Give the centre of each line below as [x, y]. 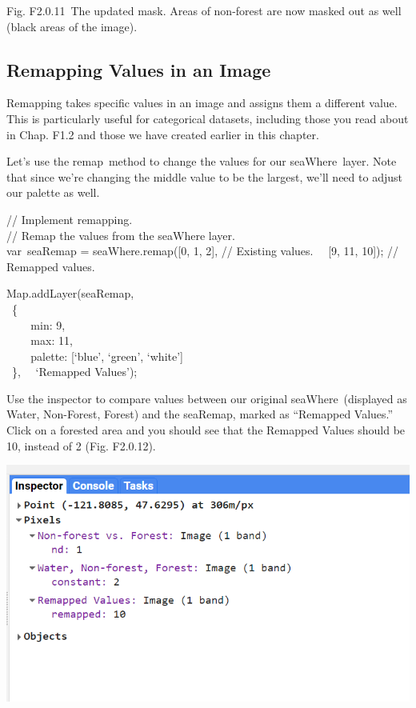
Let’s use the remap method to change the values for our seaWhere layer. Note [202, 161]
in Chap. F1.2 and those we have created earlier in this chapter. [163, 134]
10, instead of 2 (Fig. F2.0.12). [81, 445]
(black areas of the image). [72, 26]
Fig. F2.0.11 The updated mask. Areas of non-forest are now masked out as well [204, 10]
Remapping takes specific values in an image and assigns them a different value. [202, 103]
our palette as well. [53, 192]
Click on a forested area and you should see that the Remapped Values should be [206, 430]
